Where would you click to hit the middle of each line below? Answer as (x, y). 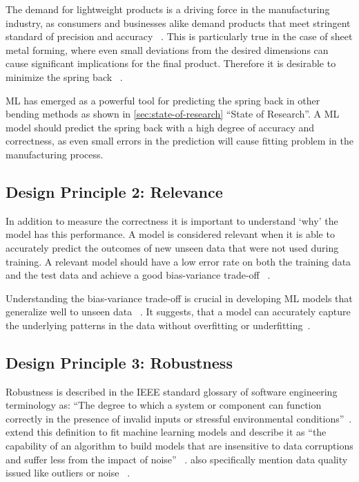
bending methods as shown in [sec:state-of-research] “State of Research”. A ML (173, 114)
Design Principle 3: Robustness (119, 362)
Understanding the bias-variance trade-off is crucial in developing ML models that (179, 298)
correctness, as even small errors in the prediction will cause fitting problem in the (179, 141)
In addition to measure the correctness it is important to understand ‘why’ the (172, 220)
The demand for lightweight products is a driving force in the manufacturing (168, 9)
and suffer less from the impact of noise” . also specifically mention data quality (177, 459)
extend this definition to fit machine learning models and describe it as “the (166, 432)
